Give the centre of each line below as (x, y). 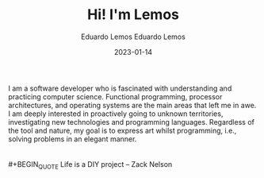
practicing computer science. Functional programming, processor (115, 96)
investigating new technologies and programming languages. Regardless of (132, 122)
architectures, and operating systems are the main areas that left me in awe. (132, 105)
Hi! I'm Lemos (133, 15)
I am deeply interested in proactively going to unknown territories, (116, 114)
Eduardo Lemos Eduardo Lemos (133, 37)
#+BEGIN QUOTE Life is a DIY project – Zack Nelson (90, 165)
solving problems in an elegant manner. (73, 139)
